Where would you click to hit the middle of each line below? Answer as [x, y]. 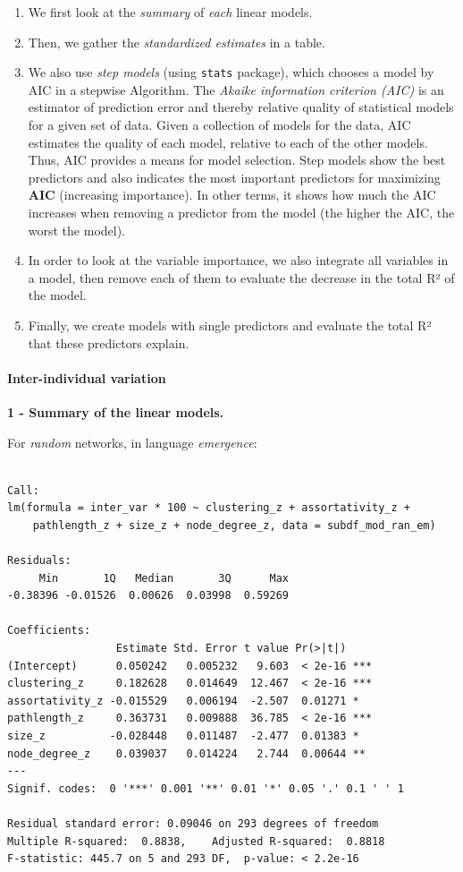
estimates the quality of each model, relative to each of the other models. [228, 142]
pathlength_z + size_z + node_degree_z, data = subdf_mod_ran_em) [234, 525]
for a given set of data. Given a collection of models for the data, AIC [219, 125]
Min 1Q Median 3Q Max [164, 578]
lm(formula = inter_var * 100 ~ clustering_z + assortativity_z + [209, 508]
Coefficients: [49, 631]
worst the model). [77, 230]
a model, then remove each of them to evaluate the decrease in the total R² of [241, 277]
